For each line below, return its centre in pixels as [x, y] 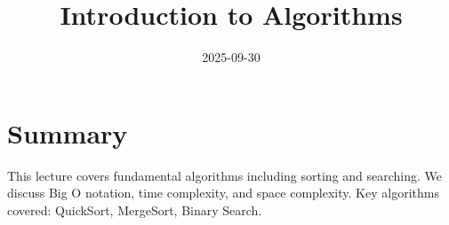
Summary [68, 132]
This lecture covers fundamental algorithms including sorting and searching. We [225, 175]
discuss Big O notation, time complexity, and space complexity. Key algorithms [223, 193]
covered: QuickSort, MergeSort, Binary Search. [135, 209]
